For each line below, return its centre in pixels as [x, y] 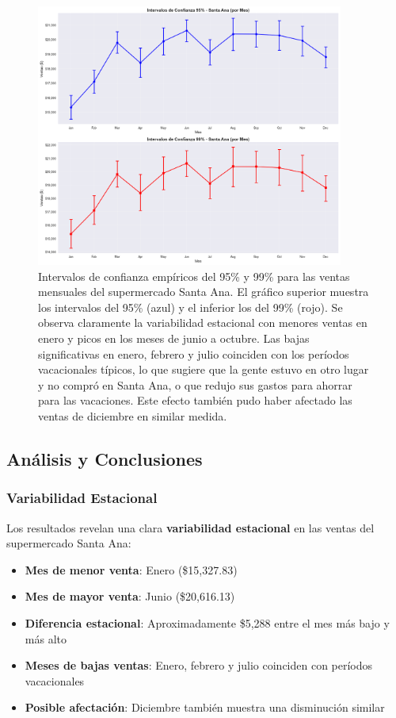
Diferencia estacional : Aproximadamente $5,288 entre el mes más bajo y [207, 622]
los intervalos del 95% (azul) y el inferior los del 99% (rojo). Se [190, 307]
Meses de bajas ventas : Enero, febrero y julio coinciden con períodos [199, 665]
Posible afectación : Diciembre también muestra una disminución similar [205, 707]
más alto [46, 638]
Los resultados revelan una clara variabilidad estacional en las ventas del [190, 527]
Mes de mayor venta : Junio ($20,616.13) [130, 596]
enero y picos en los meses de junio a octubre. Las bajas [174, 338]
